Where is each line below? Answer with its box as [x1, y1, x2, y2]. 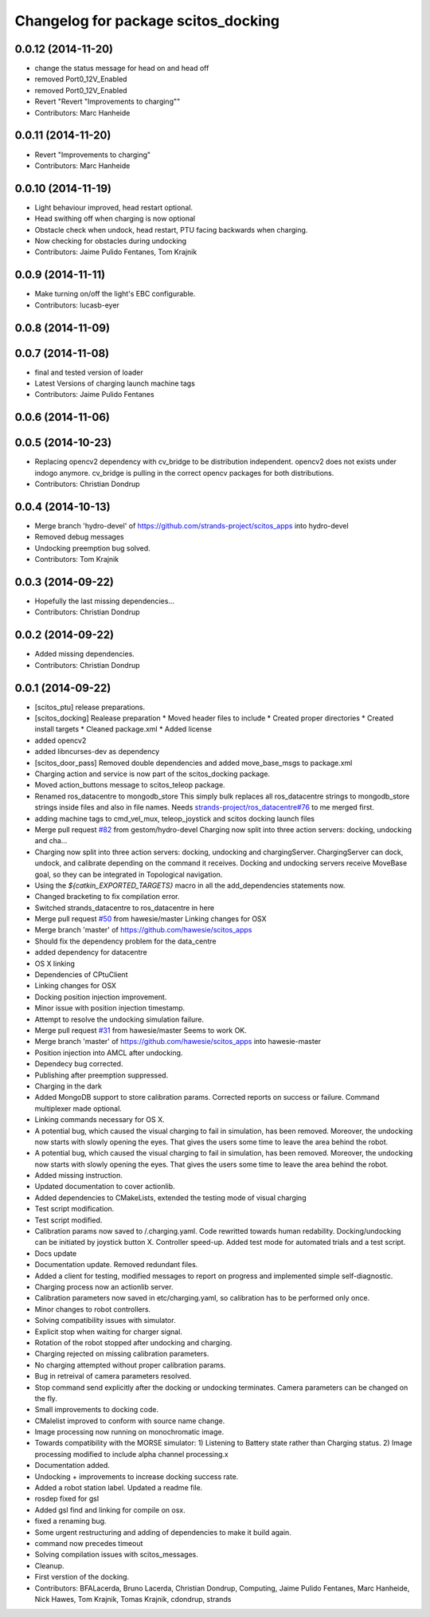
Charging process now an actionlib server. [34, 1281, 174, 1291]
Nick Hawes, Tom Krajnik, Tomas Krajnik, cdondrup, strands [34, 1594, 232, 1603]
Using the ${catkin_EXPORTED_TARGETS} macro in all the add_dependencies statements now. [34, 881, 346, 890]
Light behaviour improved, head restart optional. [34, 202, 193, 212]
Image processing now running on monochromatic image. [34, 1427, 225, 1437]
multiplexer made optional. [34, 1104, 123, 1113]
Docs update [34, 1248, 77, 1258]
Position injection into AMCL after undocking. [34, 1048, 183, 1058]
